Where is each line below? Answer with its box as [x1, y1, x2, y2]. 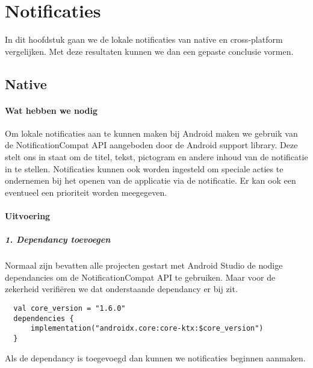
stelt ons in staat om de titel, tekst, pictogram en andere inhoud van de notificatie [5, 151, 308, 163]
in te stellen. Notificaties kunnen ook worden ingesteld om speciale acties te [5, 162, 284, 175]
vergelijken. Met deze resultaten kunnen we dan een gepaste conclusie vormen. [5, 45, 294, 57]
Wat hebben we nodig [5, 104, 98, 116]
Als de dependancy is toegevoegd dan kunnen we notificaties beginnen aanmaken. [5, 351, 306, 364]
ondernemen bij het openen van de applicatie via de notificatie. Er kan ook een [5, 174, 296, 187]
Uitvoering [5, 210, 51, 222]
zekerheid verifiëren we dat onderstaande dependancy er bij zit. [5, 282, 238, 295]
